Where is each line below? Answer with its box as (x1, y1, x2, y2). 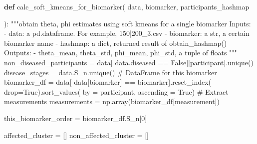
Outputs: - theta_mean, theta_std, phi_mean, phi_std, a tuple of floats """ (4, 47, 237, 58)
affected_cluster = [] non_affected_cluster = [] (4, 130, 149, 140)
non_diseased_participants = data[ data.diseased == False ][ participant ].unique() (4, 57, 254, 67)
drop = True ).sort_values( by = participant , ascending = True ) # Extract (4, 86, 229, 97)
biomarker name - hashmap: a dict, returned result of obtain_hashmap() (4, 37, 227, 48)
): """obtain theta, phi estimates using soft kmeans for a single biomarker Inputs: (4, 18, 251, 28)
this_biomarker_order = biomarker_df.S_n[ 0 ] (4, 113, 147, 123)
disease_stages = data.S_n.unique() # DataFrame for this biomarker (4, 67, 217, 77)
